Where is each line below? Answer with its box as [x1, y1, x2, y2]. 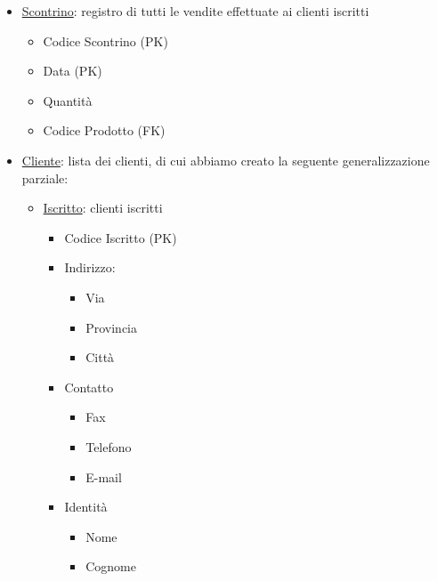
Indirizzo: [64, 258, 116, 277]
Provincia [85, 318, 137, 336]
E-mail [85, 467, 122, 486]
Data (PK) [43, 61, 102, 80]
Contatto [64, 377, 114, 396]
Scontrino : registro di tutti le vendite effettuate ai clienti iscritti [21, 2, 369, 20]
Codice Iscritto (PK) [64, 228, 177, 246]
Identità [64, 497, 108, 516]
